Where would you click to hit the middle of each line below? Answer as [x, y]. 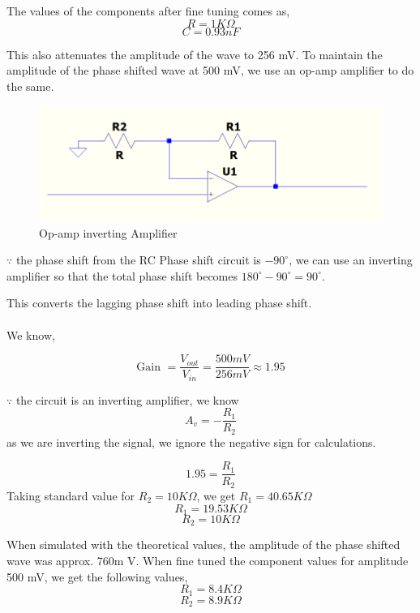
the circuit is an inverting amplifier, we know [127, 399]
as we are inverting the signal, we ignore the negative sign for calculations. [191, 442]
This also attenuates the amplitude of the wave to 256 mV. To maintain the [195, 54]
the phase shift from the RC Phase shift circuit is [138, 260]
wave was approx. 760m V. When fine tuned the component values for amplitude [208, 560]
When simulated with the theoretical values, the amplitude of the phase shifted [204, 544]
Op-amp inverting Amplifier [108, 232]
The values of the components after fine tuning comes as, [148, 11]
